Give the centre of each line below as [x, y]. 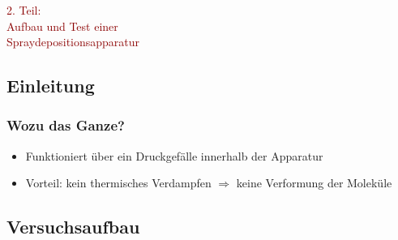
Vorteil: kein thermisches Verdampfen [118, 183]
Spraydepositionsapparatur [73, 42]
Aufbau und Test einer [62, 26]
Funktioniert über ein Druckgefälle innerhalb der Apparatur [174, 155]
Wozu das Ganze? [66, 125]
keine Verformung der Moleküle [314, 183]
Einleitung [51, 86]
